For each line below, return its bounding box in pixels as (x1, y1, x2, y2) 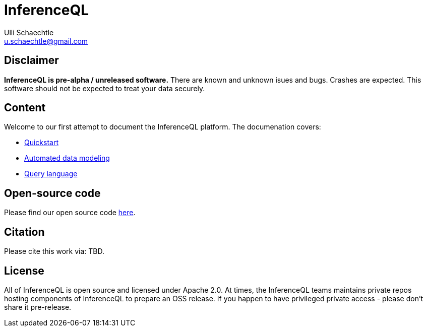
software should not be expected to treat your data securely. (4, 84, 205, 93)
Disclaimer (4, 54, 59, 67)
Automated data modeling (24, 154, 110, 163)
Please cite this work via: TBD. (4, 247, 105, 256)
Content (4, 101, 46, 114)
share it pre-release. (4, 302, 72, 311)
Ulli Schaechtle (4, 28, 54, 37)
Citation (4, 225, 45, 238)
